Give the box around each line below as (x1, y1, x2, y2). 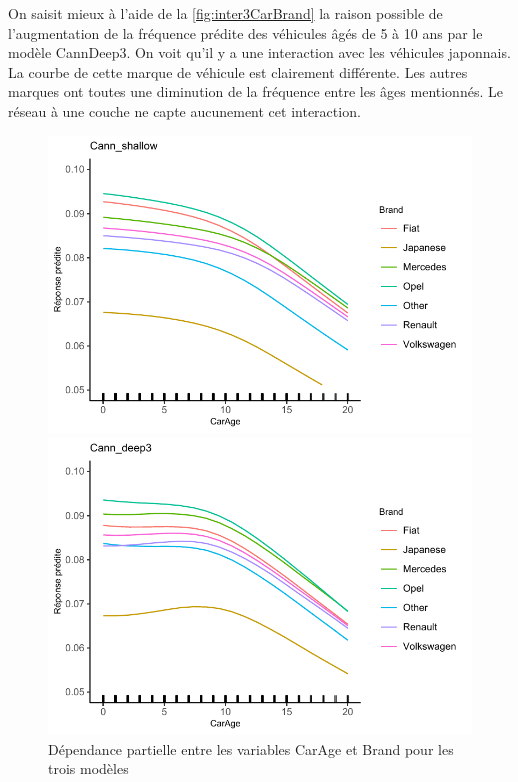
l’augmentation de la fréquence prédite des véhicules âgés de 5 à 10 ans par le (8, 22, 483, 43)
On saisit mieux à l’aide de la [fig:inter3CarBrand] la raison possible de (8, 3, 443, 23)
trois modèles (48, 758, 129, 779)
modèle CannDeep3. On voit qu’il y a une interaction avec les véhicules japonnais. (8, 42, 511, 63)
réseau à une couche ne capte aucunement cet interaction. (8, 100, 361, 121)
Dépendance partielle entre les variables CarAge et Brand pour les (48, 738, 454, 759)
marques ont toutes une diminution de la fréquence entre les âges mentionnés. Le (8, 81, 503, 102)
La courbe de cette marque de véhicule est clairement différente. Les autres (8, 61, 468, 82)
